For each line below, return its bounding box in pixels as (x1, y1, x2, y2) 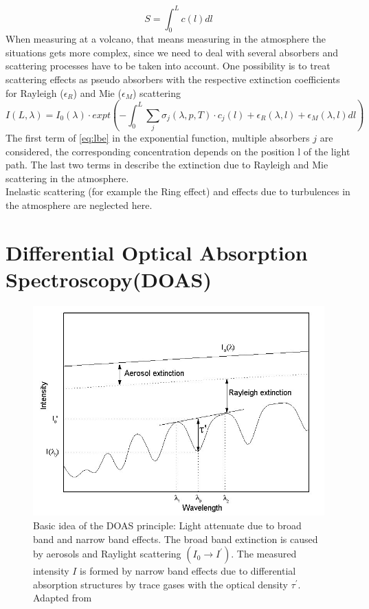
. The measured (231, 546, 297, 561)
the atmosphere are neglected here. (5, 197, 153, 212)
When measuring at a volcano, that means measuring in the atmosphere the (5, 32, 326, 46)
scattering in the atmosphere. (5, 170, 129, 185)
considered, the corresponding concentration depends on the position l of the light (5, 144, 350, 158)
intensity (33, 564, 69, 578)
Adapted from (33, 590, 92, 605)
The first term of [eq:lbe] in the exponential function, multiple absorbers (5, 130, 310, 144)
